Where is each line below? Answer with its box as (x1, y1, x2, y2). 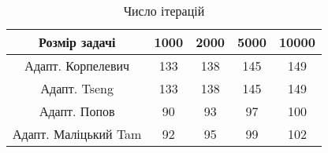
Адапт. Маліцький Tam (13, 125, 142, 143)
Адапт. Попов (39, 102, 115, 120)
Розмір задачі (39, 33, 116, 51)
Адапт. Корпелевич (24, 56, 130, 75)
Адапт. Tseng (40, 79, 114, 97)
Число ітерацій (123, 2, 205, 20)
